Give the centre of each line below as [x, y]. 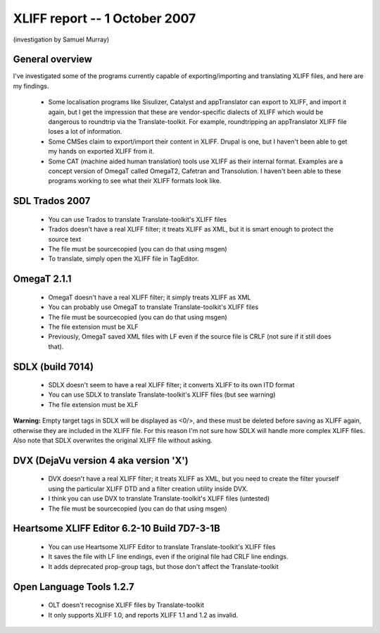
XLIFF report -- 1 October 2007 [104, 18]
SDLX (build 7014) [53, 366]
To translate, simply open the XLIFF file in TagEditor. [124, 259]
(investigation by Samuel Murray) [61, 39]
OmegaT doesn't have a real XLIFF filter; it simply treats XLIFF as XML [150, 297]
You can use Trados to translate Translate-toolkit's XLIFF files [137, 219]
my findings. [31, 86]
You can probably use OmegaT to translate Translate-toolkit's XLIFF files [153, 307]
